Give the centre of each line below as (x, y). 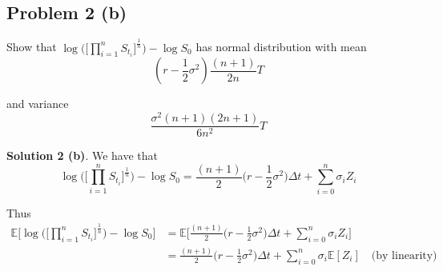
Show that (32, 47)
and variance (38, 104)
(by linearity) (404, 255)
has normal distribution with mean (281, 47)
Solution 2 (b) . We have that (82, 155)
